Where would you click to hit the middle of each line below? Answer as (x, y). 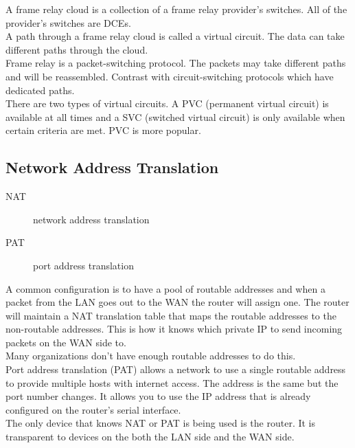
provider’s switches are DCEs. (68, 22)
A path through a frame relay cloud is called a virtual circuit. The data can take (175, 36)
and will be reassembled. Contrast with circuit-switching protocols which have (170, 76)
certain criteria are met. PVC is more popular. (103, 130)
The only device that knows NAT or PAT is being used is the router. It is (161, 423)
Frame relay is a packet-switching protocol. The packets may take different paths (176, 63)
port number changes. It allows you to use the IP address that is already (158, 396)
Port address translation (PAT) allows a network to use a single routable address (176, 369)
